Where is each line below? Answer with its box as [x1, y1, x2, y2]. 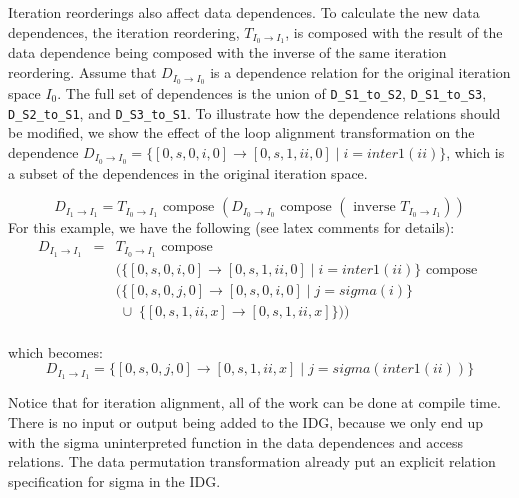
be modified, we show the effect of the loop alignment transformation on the [8, 122, 475, 143]
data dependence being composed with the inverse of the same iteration [8, 42, 447, 63]
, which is [446, 141, 505, 162]
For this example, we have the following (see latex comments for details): [8, 217, 455, 238]
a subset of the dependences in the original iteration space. [8, 162, 368, 183]
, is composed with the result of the [285, 21, 503, 42]
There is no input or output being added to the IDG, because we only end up [8, 411, 483, 432]
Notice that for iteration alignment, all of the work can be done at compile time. [8, 392, 501, 413]
